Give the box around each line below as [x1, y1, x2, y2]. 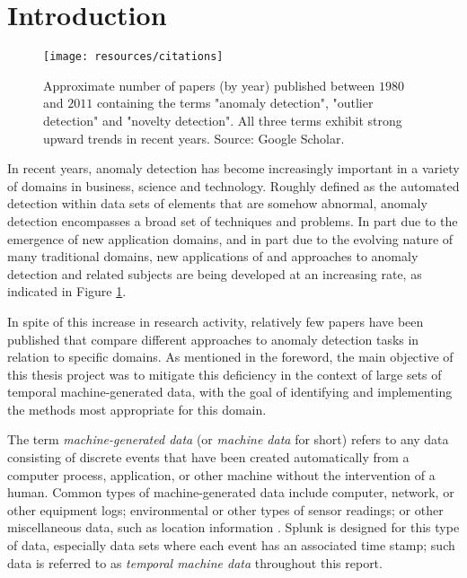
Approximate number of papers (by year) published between [43, 75, 375, 94]
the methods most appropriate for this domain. [7, 399, 267, 418]
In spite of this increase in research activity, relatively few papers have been [7, 311, 424, 330]
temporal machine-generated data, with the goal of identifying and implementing [7, 382, 453, 401]
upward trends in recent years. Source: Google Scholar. [43, 128, 345, 147]
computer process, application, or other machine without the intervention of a [7, 465, 436, 484]
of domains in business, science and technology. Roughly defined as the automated [7, 176, 460, 195]
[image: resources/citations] [43, 50, 224, 64]
